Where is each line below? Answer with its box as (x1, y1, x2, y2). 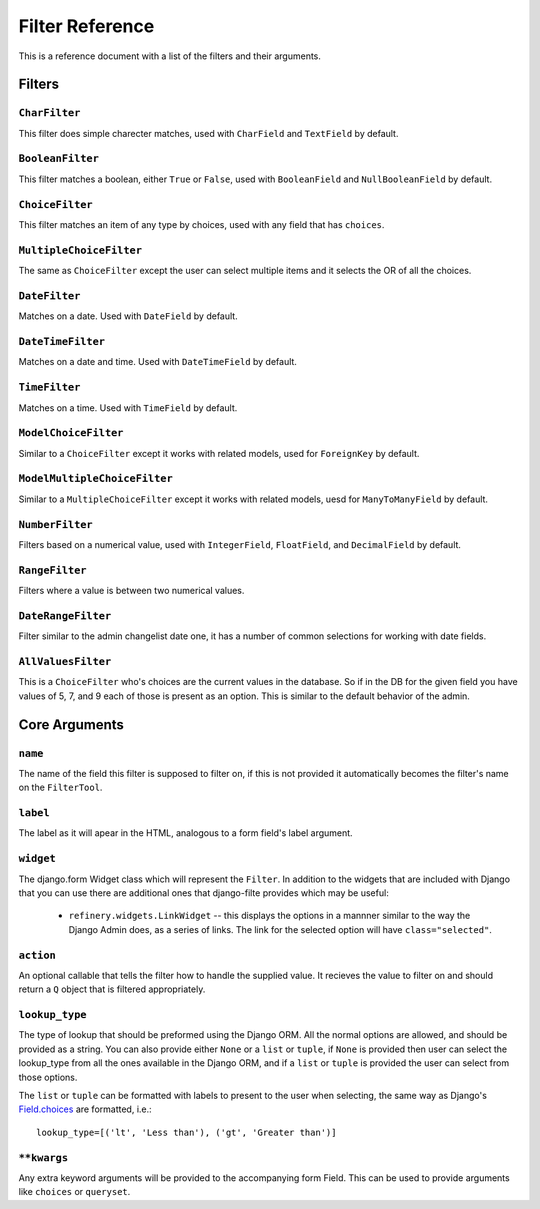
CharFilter (18, 106, 81, 120)
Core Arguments (18, 716, 125, 733)
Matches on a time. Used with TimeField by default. (18, 401, 238, 414)
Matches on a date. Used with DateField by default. (18, 310, 239, 322)
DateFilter (18, 289, 81, 302)
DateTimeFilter (18, 335, 105, 349)
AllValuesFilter (18, 655, 112, 669)
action (18, 948, 57, 962)
